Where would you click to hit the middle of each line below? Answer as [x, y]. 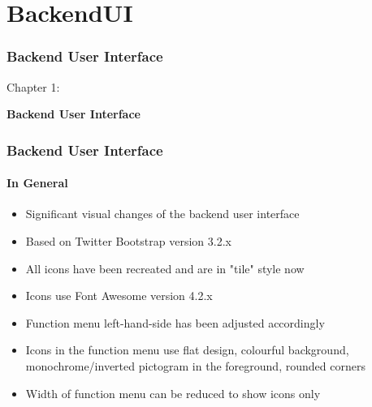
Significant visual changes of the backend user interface [162, 214]
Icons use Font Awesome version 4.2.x [119, 296]
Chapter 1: [33, 86]
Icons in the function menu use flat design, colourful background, [187, 350]
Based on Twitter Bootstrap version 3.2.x [128, 241]
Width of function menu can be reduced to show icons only [173, 393]
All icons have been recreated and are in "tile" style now [165, 268]
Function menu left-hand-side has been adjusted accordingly [175, 322]
